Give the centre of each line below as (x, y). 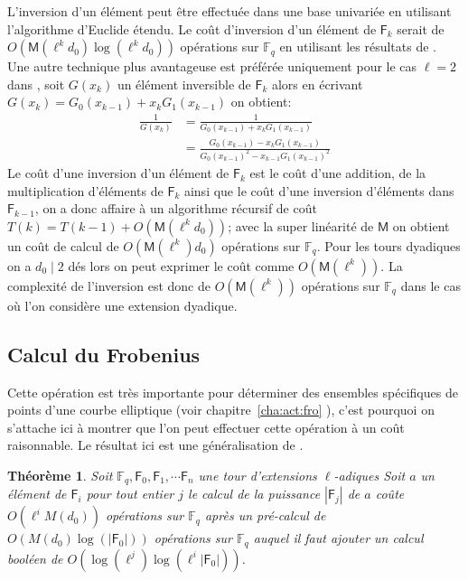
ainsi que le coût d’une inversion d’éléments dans (319, 190)
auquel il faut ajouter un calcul (338, 538)
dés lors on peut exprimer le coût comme (181, 265)
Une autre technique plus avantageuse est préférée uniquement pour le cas (212, 66)
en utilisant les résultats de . (358, 47)
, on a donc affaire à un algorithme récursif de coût (176, 208)
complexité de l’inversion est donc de (109, 285)
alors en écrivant (317, 84)
